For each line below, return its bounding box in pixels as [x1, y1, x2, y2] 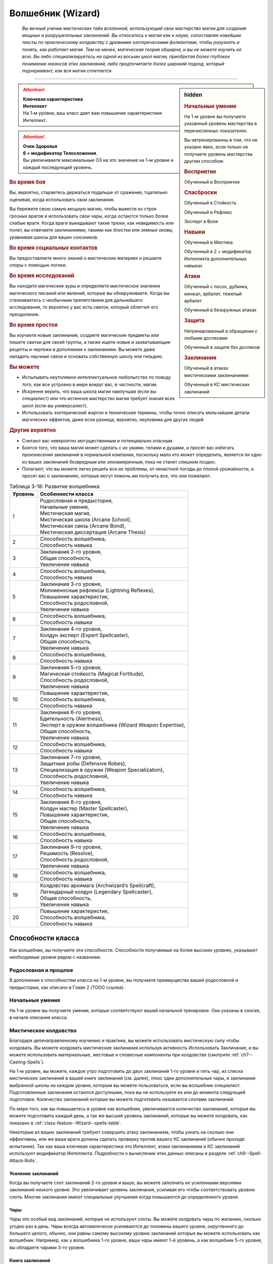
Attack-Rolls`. [9, 1157, 37, 1163]
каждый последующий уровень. [23, 164, 93, 170]
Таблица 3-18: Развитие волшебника [9, 483, 100, 490]
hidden [184, 92, 202, 99]
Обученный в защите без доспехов [184, 344, 260, 350]
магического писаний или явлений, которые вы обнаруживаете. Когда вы [9, 290, 169, 296]
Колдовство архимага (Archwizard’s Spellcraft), [39, 882, 156, 889]
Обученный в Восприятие [184, 179, 240, 185]
